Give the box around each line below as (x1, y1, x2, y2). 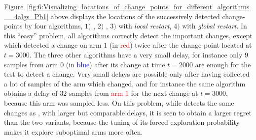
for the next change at (131, 88, 198, 98)
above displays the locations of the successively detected (50, 11, 220, 21)
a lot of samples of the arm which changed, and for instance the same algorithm (4, 78, 246, 88)
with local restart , (118, 21, 172, 31)
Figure (4, 1, 24, 11)
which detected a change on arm (4, 40, 102, 50)
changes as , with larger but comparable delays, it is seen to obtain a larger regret (4, 107, 252, 117)
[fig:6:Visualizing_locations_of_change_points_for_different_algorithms (27, 1, 250, 11)
